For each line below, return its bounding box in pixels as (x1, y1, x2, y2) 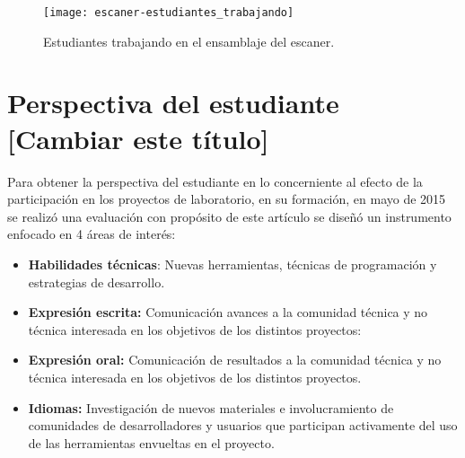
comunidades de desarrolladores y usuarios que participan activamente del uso (28, 416, 458, 435)
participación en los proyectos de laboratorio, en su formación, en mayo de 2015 (7, 189, 446, 208)
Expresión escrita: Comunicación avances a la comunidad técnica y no (28, 303, 428, 321)
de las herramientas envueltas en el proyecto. (28, 433, 275, 452)
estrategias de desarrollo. (28, 272, 165, 291)
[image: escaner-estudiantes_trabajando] (43, 6, 294, 19)
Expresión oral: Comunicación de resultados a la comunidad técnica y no (28, 350, 442, 369)
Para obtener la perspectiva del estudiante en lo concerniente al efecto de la (7, 172, 423, 190)
